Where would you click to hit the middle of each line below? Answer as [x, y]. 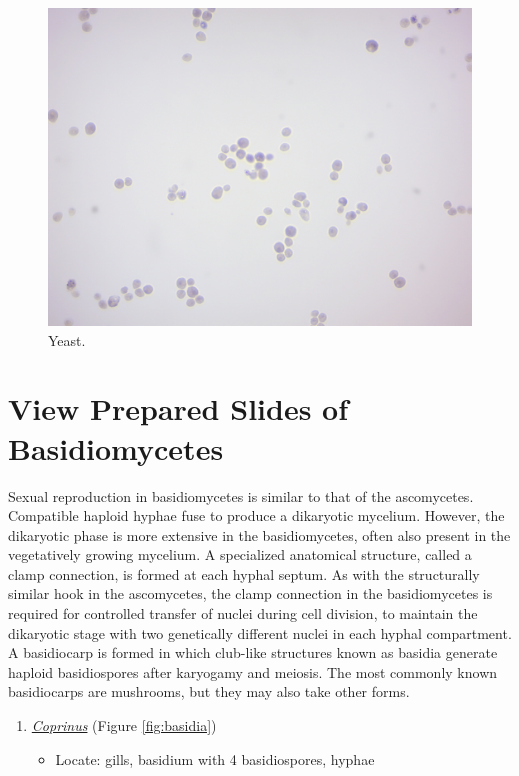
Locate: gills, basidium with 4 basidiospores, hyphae [215, 758]
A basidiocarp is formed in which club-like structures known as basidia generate [253, 652]
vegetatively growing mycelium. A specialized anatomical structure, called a [240, 554]
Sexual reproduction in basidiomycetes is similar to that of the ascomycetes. [241, 495]
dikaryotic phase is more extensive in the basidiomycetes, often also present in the [259, 534]
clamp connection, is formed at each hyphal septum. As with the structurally [244, 573]
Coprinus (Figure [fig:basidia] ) [124, 725]
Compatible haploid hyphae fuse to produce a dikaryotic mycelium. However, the [256, 515]
